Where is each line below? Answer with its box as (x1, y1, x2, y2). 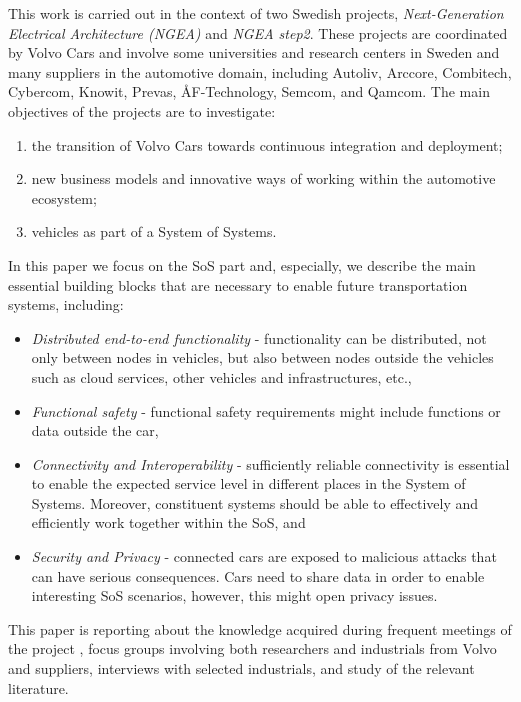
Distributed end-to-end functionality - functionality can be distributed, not (31, 327, 487, 348)
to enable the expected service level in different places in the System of (31, 473, 466, 494)
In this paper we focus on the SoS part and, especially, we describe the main (8, 254, 476, 275)
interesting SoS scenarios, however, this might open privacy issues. (31, 585, 438, 606)
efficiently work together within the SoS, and (31, 512, 306, 533)
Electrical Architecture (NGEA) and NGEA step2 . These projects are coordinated (8, 22, 508, 43)
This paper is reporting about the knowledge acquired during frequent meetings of (8, 618, 512, 639)
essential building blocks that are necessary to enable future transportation (8, 274, 468, 295)
